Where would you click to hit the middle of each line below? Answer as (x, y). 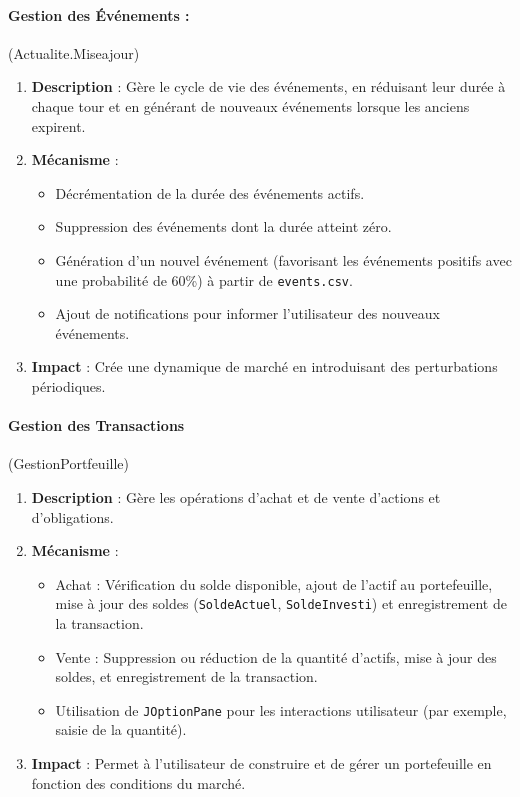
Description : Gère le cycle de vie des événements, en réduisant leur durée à (268, 86)
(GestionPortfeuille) (68, 463)
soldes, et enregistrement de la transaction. (186, 676)
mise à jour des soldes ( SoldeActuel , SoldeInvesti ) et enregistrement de (281, 603)
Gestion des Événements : (99, 14)
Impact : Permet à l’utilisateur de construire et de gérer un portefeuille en (261, 763)
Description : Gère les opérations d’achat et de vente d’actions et (236, 496)
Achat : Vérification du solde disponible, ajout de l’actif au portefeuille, (274, 583)
